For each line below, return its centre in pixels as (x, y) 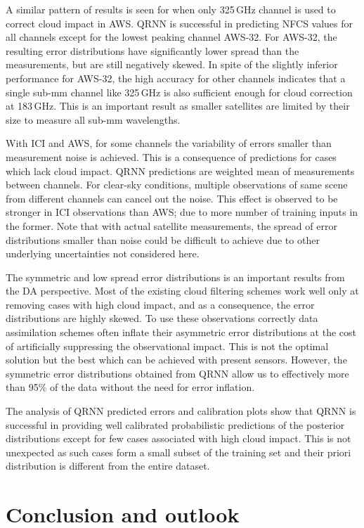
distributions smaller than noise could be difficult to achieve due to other (163, 239)
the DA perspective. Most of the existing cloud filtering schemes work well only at (182, 291)
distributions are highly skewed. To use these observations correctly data (162, 318)
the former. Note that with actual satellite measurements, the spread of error (171, 225)
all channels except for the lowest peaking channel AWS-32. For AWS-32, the (171, 37)
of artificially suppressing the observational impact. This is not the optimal (167, 346)
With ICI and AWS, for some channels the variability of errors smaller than (169, 143)
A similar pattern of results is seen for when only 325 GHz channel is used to (171, 9)
